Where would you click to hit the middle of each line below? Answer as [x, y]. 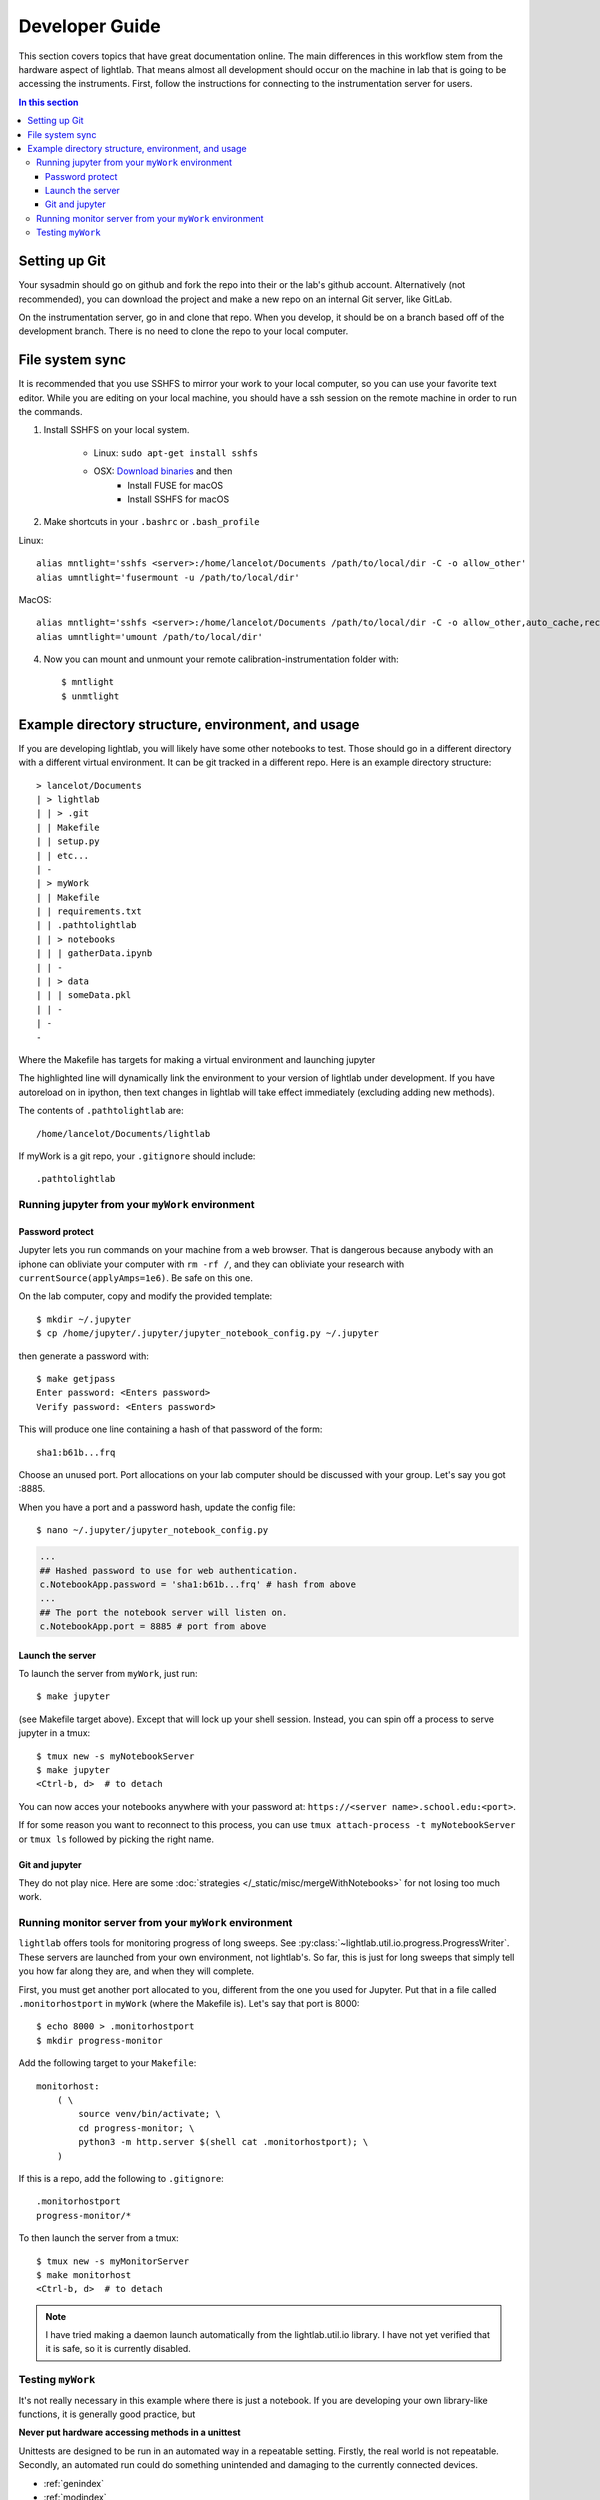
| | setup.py [68, 841]
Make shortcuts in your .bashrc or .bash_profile [151, 522]
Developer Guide [89, 26]
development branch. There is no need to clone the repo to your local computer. [183, 331]
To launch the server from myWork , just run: [108, 1674]
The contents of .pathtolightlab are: [101, 1111]
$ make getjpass [76, 1378]
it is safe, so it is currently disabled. [118, 2349]
